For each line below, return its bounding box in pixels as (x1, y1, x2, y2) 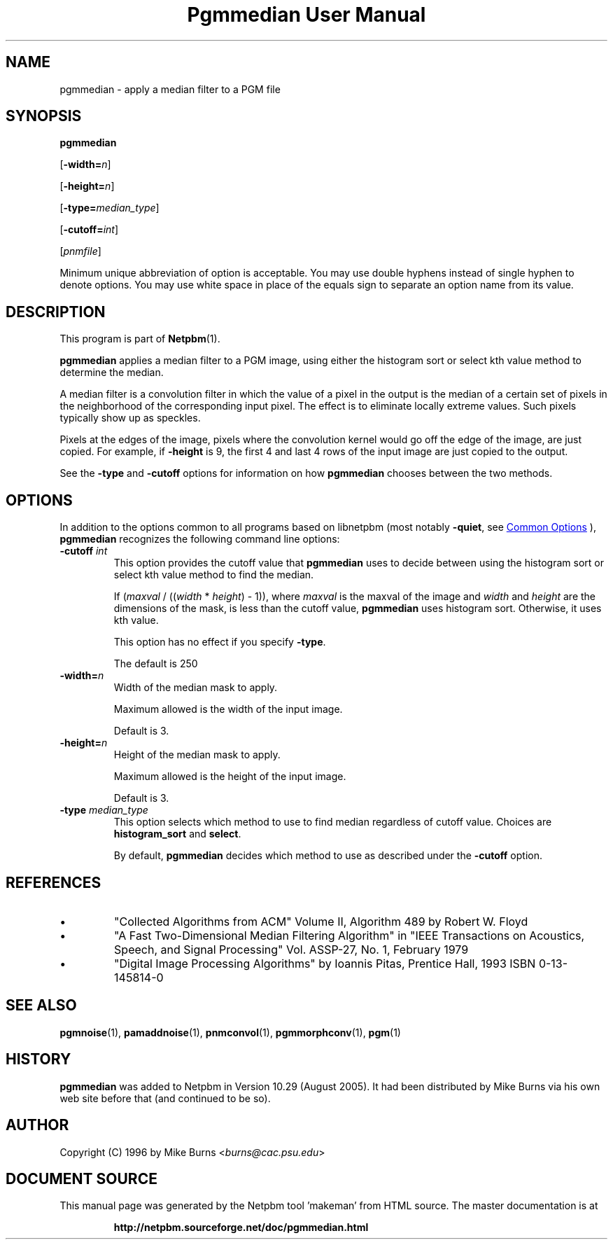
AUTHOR (6, 1116, 69, 1134)
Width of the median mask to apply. (113, 681, 278, 694)
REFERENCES (6, 873, 101, 891)
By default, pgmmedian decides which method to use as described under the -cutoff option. (113, 849, 542, 862)
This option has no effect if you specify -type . (113, 636, 326, 648)
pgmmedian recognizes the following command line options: (59, 533, 340, 545)
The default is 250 (113, 658, 198, 670)
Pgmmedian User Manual (187, 3, 426, 27)
